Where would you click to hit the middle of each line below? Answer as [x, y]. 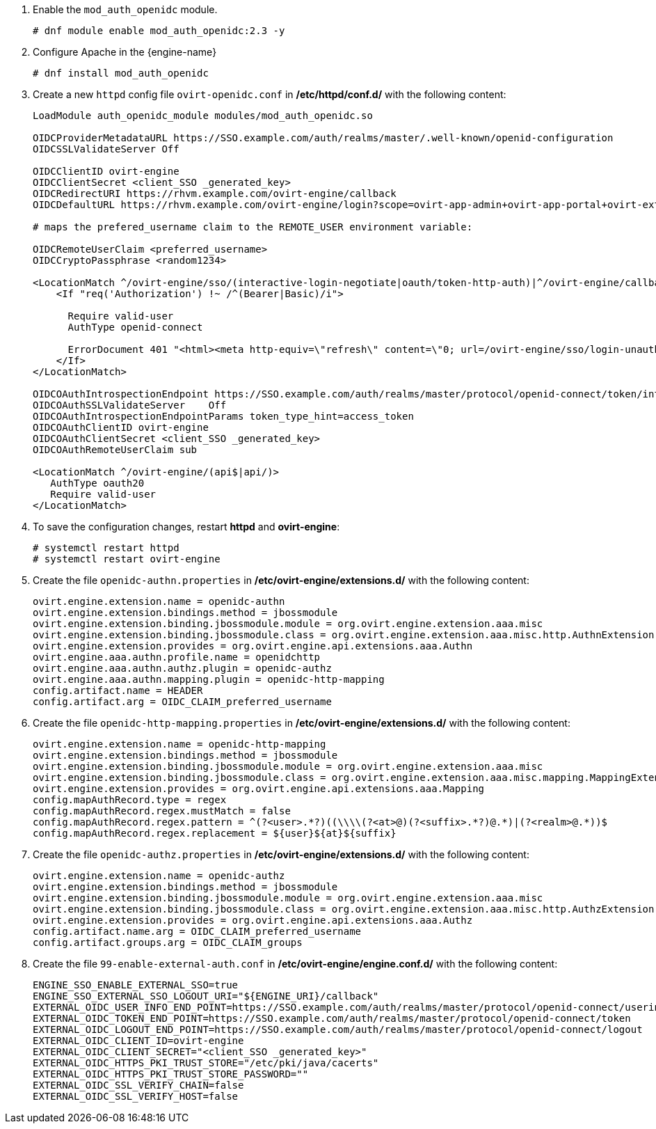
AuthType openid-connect [135, 327]
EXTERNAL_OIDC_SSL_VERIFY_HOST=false [136, 1096]
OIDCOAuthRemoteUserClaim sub [115, 450]
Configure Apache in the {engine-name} [125, 52]
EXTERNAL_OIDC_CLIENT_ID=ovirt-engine [138, 1041]
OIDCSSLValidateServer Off [106, 149]
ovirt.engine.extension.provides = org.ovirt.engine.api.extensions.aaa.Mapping [259, 789]
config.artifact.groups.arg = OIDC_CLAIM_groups [168, 942]
